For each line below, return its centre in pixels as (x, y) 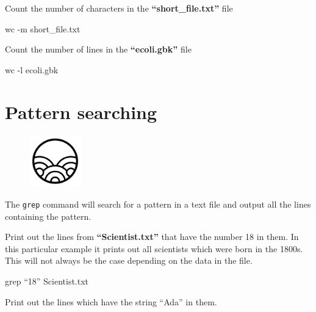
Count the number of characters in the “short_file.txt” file (119, 8)
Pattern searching (81, 111)
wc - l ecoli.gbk (32, 69)
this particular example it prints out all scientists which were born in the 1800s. (154, 248)
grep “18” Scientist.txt (47, 281)
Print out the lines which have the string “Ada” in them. (111, 301)
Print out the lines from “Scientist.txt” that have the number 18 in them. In (152, 237)
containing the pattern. (48, 216)
